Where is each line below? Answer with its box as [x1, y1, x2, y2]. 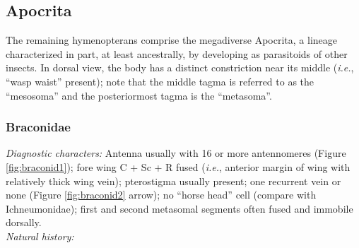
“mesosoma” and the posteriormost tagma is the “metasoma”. [6, 88, 272, 102]
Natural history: [6, 228, 74, 243]
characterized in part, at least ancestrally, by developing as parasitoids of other [6, 46, 348, 61]
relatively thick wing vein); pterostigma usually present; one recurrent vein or [6, 173, 341, 188]
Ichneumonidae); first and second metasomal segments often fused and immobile [6, 201, 353, 215]
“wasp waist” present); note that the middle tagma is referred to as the [6, 73, 314, 88]
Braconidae [6, 118, 71, 136]
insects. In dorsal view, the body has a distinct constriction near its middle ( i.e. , [6, 60, 354, 75]
